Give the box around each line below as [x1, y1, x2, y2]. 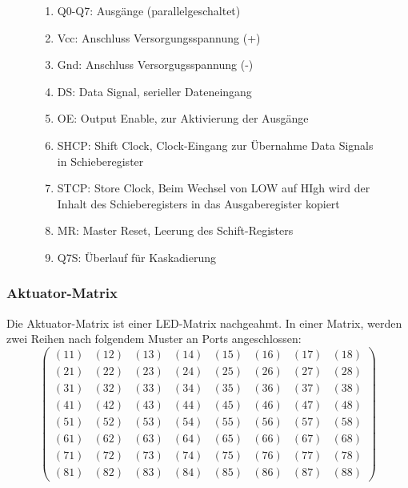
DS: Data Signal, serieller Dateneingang [57, 83, 252, 99]
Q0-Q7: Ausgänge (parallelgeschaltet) [57, 2, 241, 18]
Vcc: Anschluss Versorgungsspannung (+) [57, 29, 261, 46]
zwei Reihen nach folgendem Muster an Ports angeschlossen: [6, 330, 302, 347]
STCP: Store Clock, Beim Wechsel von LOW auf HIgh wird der [57, 179, 370, 196]
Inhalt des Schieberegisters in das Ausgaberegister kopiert [57, 195, 340, 212]
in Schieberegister [57, 152, 144, 169]
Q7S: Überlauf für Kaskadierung [57, 248, 216, 265]
